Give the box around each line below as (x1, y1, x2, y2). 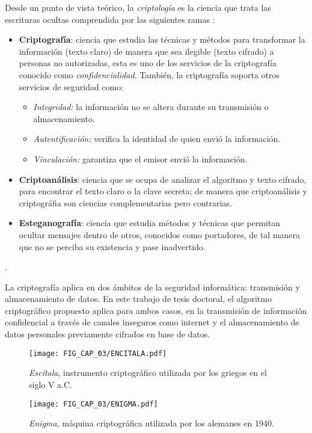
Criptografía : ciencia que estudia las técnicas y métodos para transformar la (19, 33, 305, 46)
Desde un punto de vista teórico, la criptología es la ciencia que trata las (5, 1, 271, 13)
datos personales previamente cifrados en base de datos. (5, 328, 210, 340)
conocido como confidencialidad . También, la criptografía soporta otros (19, 68, 280, 81)
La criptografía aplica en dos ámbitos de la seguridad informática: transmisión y (5, 280, 300, 293)
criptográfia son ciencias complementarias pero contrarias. (19, 196, 232, 209)
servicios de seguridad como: (19, 80, 124, 93)
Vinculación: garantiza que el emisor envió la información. (33, 152, 248, 165)
